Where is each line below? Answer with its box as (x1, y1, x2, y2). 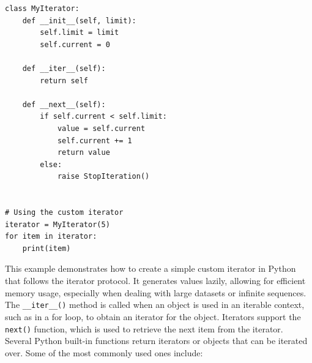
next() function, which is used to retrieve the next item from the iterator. (5, 322, 283, 335)
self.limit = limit (40, 28, 119, 37)
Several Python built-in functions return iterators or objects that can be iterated (5, 334, 308, 347)
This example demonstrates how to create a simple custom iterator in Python (5, 262, 296, 275)
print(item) (22, 244, 71, 253)
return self (40, 76, 89, 85)
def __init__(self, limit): (22, 16, 136, 25)
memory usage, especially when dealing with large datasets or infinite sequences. (5, 286, 306, 299)
